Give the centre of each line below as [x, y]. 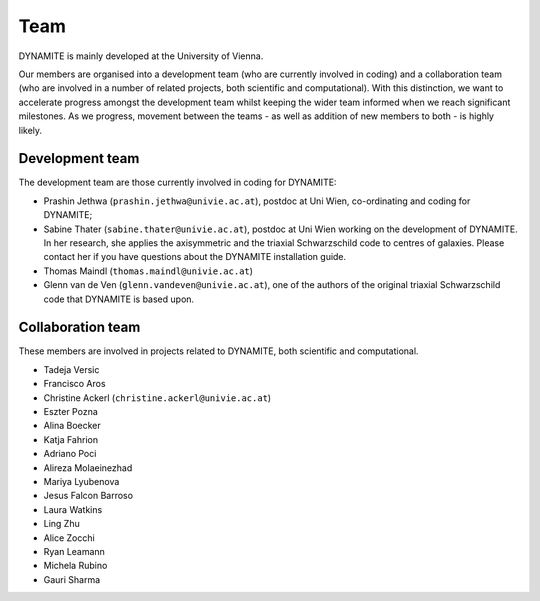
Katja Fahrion [71, 439]
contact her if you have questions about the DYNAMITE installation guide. [195, 257]
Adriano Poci [70, 454]
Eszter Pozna [71, 411]
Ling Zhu [61, 524]
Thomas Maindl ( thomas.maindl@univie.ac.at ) [148, 271]
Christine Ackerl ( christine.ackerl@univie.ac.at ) [157, 397]
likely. [30, 130]
